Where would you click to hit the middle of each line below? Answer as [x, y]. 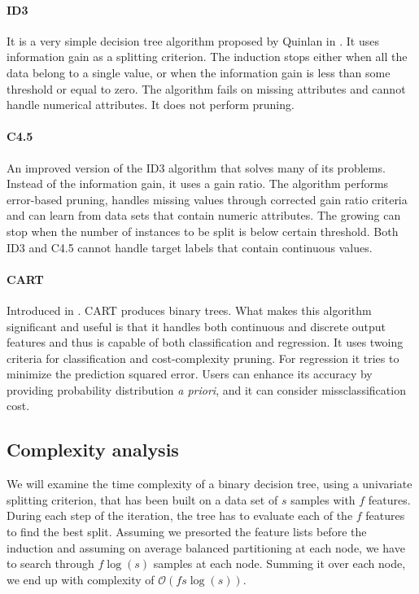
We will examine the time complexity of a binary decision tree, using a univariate [209, 484]
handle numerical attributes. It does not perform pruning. [151, 105]
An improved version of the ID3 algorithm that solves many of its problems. [196, 167]
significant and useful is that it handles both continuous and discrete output [196, 326]
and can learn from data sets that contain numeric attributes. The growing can [204, 215]
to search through [50, 563]
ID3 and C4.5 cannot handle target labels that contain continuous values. [190, 247]
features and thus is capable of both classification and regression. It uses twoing [205, 342]
